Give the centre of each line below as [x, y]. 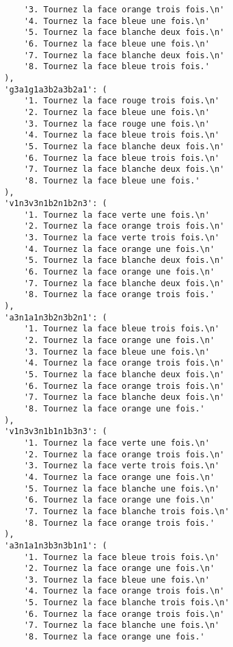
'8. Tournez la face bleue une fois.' [112, 180]
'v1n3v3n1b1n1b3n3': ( [56, 432]
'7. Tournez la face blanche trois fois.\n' [126, 511]
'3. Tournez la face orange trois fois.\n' [124, 10]
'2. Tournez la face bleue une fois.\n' [116, 112]
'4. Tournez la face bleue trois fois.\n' [122, 135]
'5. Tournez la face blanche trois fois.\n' [126, 603]
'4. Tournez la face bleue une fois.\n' [116, 21]
